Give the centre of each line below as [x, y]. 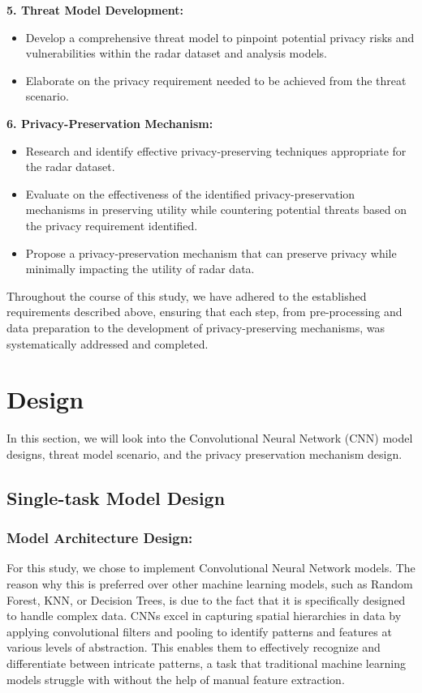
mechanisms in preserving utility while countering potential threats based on [216, 210]
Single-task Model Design [116, 497]
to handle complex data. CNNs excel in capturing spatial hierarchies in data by [204, 616]
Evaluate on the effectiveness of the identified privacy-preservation [190, 193]
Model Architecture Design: [100, 538]
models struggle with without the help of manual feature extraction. [176, 679]
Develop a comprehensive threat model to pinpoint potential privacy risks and [220, 37]
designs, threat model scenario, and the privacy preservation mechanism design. [205, 453]
